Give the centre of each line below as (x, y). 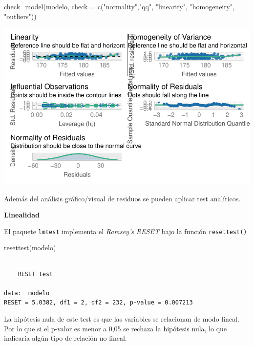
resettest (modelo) (30, 248)
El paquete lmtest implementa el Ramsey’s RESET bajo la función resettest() (126, 231)
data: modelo (27, 293)
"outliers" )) (20, 16)
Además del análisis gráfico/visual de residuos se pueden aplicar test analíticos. (122, 198)
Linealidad (22, 215)
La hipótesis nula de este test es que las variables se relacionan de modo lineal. (122, 318)
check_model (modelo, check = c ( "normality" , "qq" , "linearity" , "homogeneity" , (119, 6)
